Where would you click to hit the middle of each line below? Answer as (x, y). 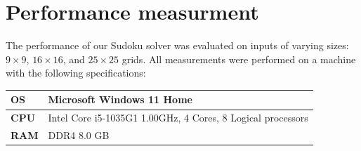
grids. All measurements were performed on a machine (239, 59)
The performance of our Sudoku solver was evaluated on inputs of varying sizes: (177, 45)
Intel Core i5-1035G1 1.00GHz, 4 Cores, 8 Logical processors (178, 118)
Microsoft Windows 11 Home (120, 99)
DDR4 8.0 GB (79, 135)
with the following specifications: (76, 73)
